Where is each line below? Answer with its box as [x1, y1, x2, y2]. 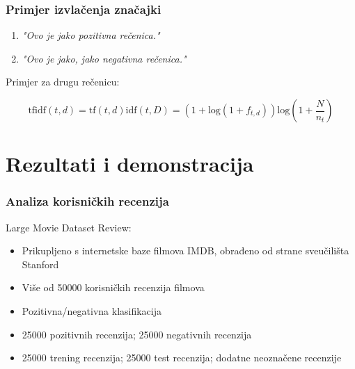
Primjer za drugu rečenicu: [6, 74, 120, 89]
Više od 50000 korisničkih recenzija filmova [22, 280, 205, 295]
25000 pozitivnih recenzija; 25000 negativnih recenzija [22, 327, 252, 341]
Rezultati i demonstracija [6, 149, 254, 178]
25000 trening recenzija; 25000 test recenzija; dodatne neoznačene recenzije [22, 350, 342, 365]
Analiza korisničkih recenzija [6, 192, 169, 210]
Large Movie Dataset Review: [6, 220, 132, 234]
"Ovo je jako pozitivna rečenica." [22, 28, 160, 42]
